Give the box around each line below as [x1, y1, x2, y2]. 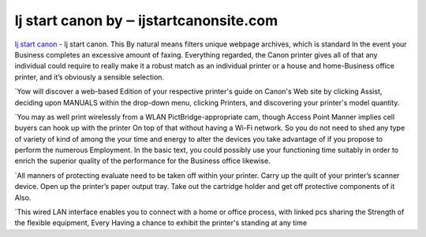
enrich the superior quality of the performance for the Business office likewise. [14, 156, 271, 165]
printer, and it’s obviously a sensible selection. [14, 72, 165, 82]
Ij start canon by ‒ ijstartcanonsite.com [14, 12, 278, 29]
